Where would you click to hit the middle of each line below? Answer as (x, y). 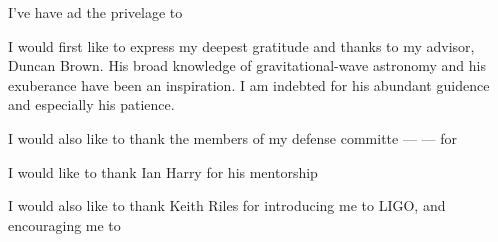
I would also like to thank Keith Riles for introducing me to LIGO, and (227, 205)
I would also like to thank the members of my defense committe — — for (233, 137)
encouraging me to (64, 224)
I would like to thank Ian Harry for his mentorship (163, 171)
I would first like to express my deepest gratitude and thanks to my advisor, (241, 45)
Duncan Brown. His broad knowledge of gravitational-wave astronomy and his (247, 65)
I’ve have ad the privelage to (95, 12)
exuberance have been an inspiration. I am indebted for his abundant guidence (249, 84)
